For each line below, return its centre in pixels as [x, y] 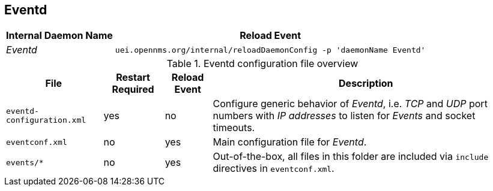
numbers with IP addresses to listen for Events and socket [344, 116]
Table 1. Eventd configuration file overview [262, 64]
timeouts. [234, 128]
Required [133, 90]
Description [366, 84]
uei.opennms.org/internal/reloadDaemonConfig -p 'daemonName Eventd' [270, 50]
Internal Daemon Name [59, 36]
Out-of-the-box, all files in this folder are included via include [351, 157]
